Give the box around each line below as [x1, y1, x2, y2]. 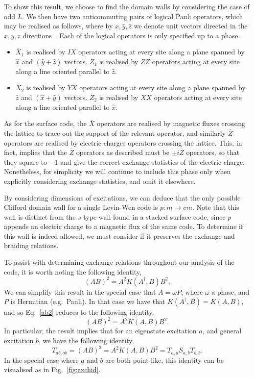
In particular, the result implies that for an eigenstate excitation [4, 326, 197, 336]
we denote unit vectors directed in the [134, 21, 248, 31]
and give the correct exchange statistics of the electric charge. [60, 156, 245, 167]
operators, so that [186, 147, 240, 157]
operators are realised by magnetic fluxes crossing [96, 118, 246, 128]
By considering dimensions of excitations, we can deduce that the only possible [4, 192, 241, 202]
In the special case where [4, 354, 79, 365]
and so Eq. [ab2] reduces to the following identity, [4, 307, 154, 317]
